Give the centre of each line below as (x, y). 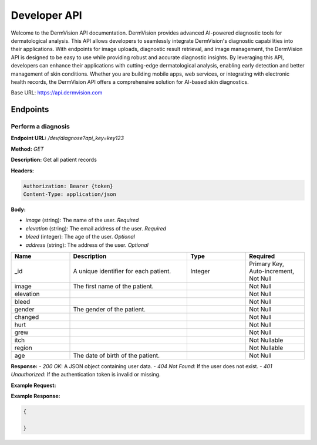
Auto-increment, (272, 271)
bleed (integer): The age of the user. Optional (80, 237)
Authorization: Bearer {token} (68, 186)
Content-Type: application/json (70, 194)
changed (27, 317)
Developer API (46, 15)
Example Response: (36, 396)
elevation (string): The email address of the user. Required (96, 228)
